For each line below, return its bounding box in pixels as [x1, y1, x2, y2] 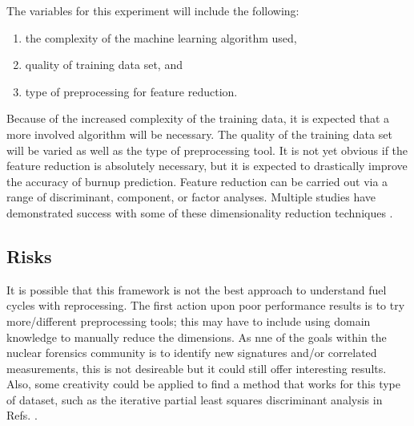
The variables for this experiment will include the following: [6, 2, 299, 18]
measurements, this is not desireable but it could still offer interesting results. [6, 359, 387, 376]
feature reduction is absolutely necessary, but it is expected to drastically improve [6, 157, 408, 174]
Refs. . [6, 407, 38, 424]
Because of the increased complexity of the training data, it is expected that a [6, 110, 390, 127]
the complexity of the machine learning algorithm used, [25, 29, 297, 46]
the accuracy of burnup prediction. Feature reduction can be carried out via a [6, 172, 388, 189]
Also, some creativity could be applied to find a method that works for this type [6, 375, 400, 392]
